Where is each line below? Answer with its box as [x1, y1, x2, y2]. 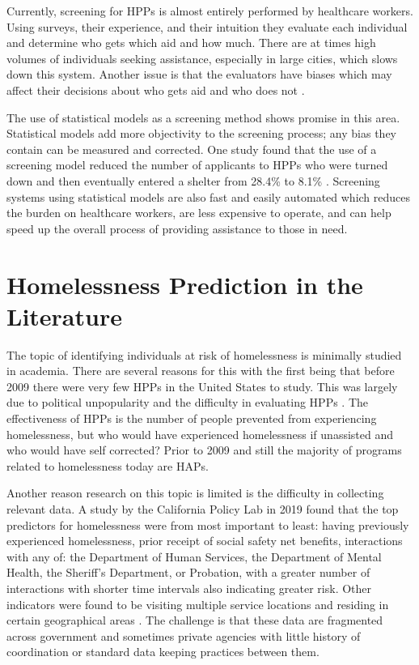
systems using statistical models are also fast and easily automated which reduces [6, 188, 411, 205]
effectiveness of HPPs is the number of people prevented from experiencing [6, 410, 377, 426]
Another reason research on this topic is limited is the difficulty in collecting [6, 484, 384, 501]
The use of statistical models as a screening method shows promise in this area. [6, 109, 400, 126]
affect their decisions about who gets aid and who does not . [6, 81, 305, 98]
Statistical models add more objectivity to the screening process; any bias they [6, 125, 397, 142]
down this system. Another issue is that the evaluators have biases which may [6, 66, 392, 83]
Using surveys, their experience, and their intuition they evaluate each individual [6, 18, 408, 35]
